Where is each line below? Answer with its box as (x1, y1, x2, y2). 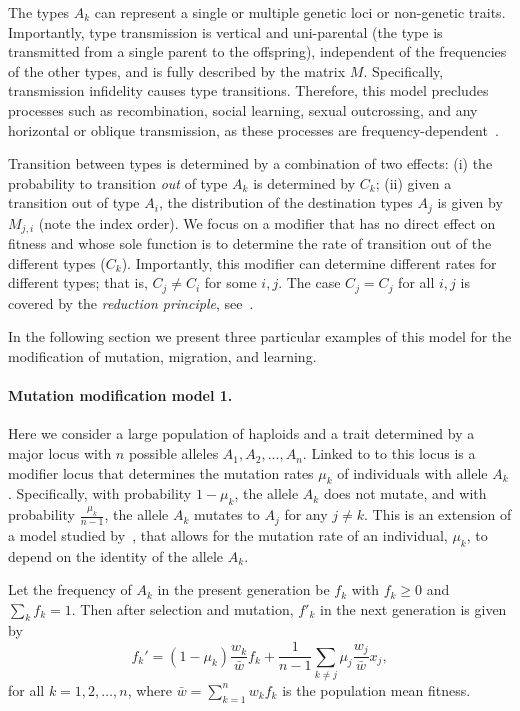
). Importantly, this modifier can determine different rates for (121, 252, 497, 273)
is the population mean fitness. (282, 679, 471, 700)
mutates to (193, 504, 260, 525)
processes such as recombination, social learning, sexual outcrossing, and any (8, 99, 478, 120)
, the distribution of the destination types (158, 192, 413, 213)
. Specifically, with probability (8, 483, 192, 504)
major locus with (8, 443, 112, 464)
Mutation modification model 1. (8, 385, 233, 406)
